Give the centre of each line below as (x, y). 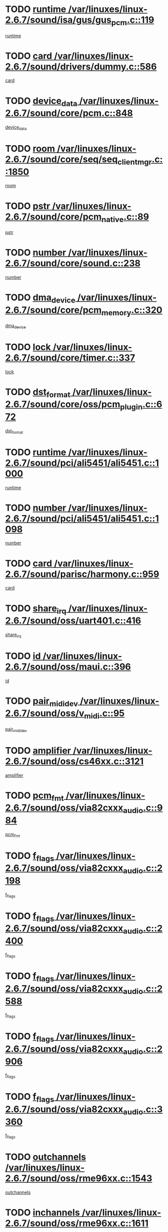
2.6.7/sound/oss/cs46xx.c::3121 (74, 761)
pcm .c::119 (133, 21)
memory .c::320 (132, 311)
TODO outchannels (46, 1157)
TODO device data (41, 102)
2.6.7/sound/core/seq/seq (61, 159)
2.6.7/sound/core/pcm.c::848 (69, 113)
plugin (131, 407)
